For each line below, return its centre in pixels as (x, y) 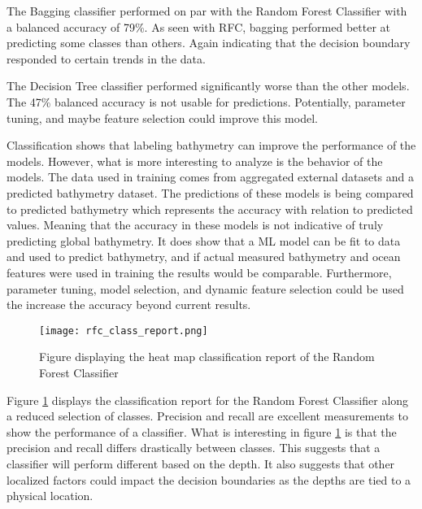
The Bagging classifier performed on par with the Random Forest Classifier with (207, 11)
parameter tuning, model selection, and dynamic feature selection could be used (205, 288)
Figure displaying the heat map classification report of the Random (207, 357)
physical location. (50, 496)
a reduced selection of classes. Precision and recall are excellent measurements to (207, 416)
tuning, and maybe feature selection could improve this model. (162, 117)
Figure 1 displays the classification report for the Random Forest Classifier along (208, 400)
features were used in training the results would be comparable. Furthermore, (199, 272)
